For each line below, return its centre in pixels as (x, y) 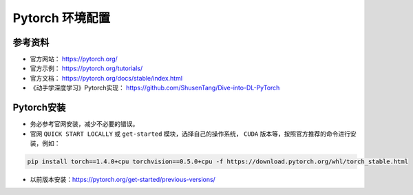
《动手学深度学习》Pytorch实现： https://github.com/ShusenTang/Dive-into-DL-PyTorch (155, 88)
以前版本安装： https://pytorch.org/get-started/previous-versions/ (123, 179)
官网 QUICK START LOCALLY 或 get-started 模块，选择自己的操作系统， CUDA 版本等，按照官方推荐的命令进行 (190, 134)
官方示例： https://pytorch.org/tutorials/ (86, 68)
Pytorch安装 (39, 108)
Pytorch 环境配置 (61, 18)
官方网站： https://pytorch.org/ (74, 59)
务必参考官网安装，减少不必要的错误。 (84, 124)
